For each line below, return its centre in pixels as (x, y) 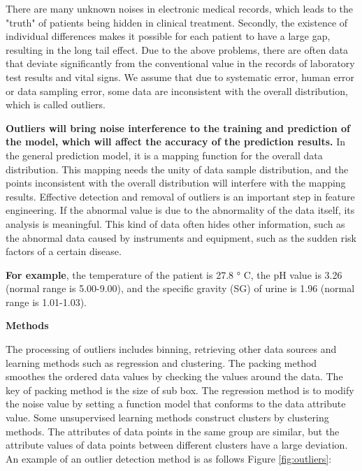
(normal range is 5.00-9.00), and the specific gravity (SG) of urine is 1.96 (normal (180, 288)
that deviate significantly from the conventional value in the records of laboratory (180, 63)
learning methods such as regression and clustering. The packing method (161, 362)
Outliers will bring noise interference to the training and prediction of (178, 128)
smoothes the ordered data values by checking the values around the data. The (174, 376)
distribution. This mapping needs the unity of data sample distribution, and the (177, 169)
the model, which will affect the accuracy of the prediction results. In (176, 142)
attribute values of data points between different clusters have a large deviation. (177, 445)
